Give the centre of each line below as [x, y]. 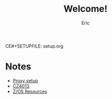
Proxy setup [25, 80]
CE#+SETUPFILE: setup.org [34, 46]
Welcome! [86, 9]
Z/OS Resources [30, 91]
